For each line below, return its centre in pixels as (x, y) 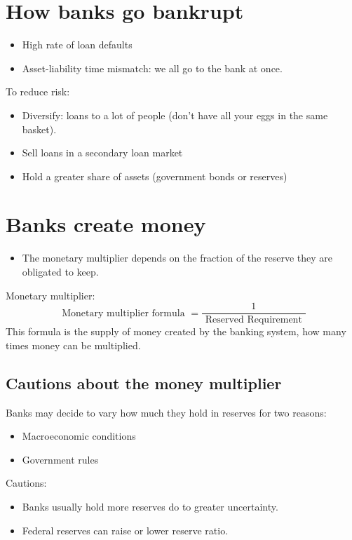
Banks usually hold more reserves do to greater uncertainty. (150, 507)
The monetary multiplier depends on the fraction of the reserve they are (177, 258)
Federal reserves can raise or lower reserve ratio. (125, 530)
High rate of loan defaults (77, 45)
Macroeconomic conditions (79, 436)
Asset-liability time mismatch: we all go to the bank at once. (152, 68)
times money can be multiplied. (73, 345)
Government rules (60, 459)
